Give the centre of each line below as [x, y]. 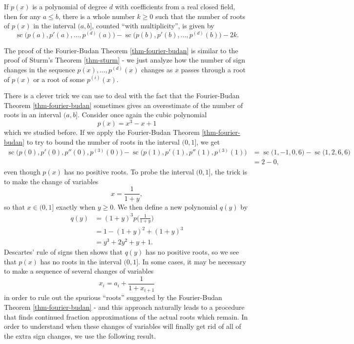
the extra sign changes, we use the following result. [80, 335]
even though [22, 172]
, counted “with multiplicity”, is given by [153, 26]
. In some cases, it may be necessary [192, 261]
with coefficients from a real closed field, [175, 6]
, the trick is [229, 172]
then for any [22, 16]
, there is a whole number [96, 16]
